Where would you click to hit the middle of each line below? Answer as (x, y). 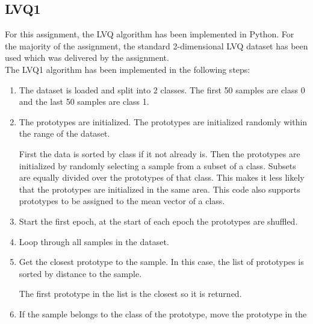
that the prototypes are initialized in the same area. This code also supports (160, 189)
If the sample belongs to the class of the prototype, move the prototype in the (163, 313)
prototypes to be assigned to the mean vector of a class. (122, 201)
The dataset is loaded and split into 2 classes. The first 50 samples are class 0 (162, 89)
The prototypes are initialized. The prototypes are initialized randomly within (163, 121)
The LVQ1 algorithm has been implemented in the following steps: (128, 69)
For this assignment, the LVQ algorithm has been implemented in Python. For (150, 34)
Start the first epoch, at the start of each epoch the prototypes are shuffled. (158, 221)
